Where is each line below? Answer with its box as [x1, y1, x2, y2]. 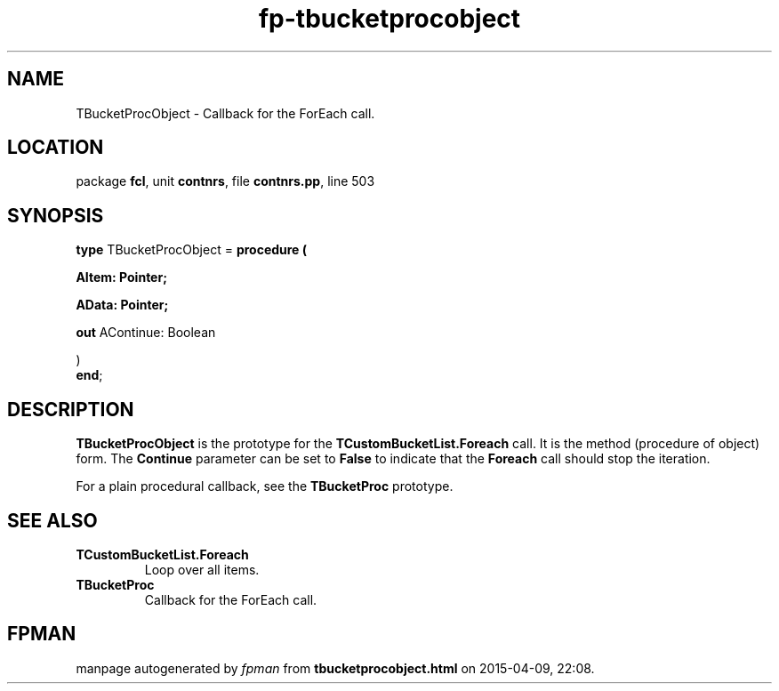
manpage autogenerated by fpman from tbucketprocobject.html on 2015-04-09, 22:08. [76, 660, 595, 676]
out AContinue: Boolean [76, 325, 216, 341]
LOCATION [7, 136, 104, 159]
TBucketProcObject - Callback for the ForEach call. [76, 105, 375, 121]
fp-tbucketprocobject [258, 4, 521, 34]
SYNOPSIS [7, 204, 104, 227]
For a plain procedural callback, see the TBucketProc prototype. [76, 478, 454, 494]
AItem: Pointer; [76, 269, 167, 285]
